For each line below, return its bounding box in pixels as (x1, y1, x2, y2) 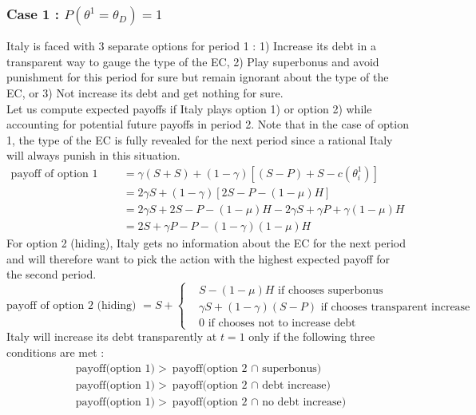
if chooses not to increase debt (208, 318, 356, 330)
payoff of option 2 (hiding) (6, 299, 137, 311)
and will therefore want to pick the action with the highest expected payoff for (6, 250, 391, 267)
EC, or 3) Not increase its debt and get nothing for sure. (6, 85, 284, 101)
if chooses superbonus (278, 285, 383, 297)
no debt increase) (262, 396, 347, 408)
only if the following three (248, 328, 375, 345)
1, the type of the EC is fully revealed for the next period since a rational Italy (6, 131, 393, 148)
